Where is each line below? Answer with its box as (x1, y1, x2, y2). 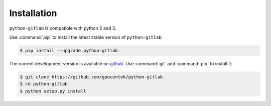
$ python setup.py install (20, 88, 86, 94)
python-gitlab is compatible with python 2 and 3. (9, 25, 116, 31)
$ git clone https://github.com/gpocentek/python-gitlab (20, 74, 163, 80)
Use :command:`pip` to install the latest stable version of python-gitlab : (9, 34, 163, 40)
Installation (9, 8, 57, 19)
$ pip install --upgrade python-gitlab (20, 48, 118, 53)
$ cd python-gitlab (20, 81, 68, 87)
